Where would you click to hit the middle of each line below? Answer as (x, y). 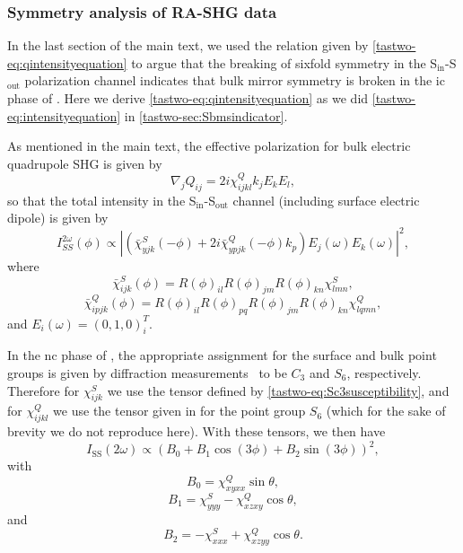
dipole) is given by (58, 218)
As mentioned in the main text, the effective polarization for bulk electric (209, 146)
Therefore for (44, 390)
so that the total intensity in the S (102, 200)
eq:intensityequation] (64, 115)
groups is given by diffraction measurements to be (147, 373)
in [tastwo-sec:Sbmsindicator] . (206, 115)
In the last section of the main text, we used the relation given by (188, 45)
